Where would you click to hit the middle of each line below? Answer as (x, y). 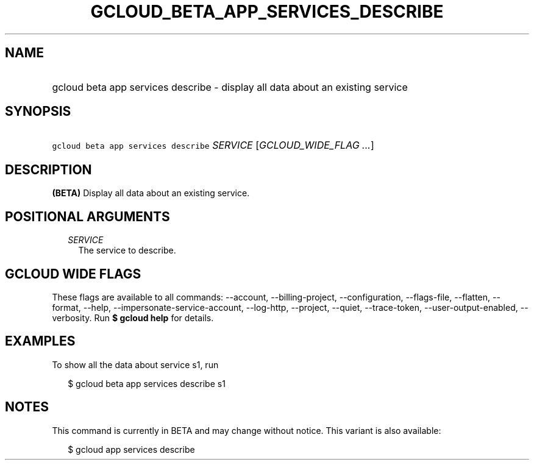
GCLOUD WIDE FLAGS (73, 274)
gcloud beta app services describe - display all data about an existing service (230, 87)
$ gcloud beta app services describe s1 (147, 383)
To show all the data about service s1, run (135, 364)
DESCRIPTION (48, 169)
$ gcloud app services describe (131, 449)
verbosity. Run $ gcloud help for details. (133, 318)
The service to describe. (127, 250)
